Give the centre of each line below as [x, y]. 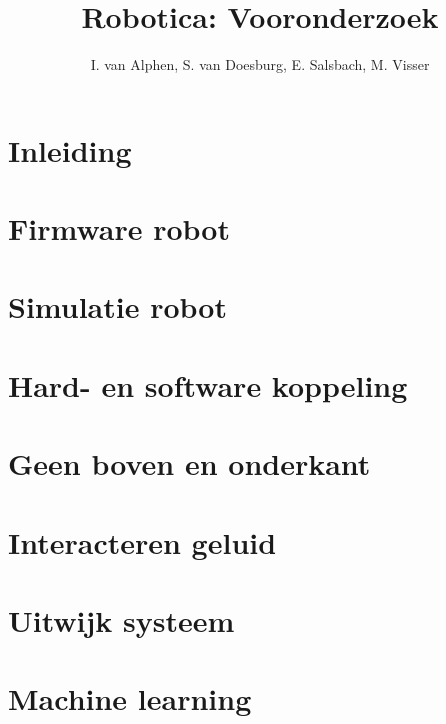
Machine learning [130, 698]
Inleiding [70, 149]
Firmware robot [119, 228]
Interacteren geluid [142, 541]
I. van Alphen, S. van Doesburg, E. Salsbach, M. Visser [260, 64]
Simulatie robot [117, 306]
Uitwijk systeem [121, 619]
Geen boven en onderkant [189, 463]
